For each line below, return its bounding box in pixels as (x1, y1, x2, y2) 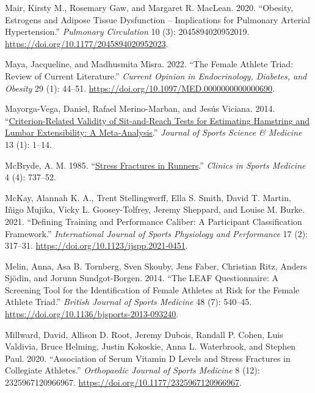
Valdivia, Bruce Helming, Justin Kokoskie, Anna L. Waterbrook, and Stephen (5, 340, 296, 353)
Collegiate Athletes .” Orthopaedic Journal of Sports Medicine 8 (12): (5, 364, 260, 376)
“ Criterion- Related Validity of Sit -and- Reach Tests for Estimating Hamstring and (5, 114, 310, 127)
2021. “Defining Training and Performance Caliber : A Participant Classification (5, 215, 302, 227)
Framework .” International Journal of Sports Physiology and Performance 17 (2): (5, 227, 308, 240)
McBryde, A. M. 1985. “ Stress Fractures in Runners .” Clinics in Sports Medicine (5, 158, 306, 171)
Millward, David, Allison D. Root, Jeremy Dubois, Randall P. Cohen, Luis (5, 328, 283, 340)
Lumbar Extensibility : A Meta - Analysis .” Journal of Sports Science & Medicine (5, 126, 302, 139)
